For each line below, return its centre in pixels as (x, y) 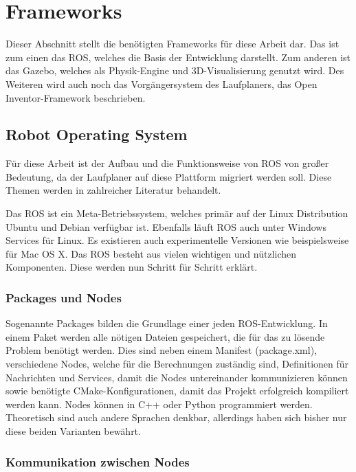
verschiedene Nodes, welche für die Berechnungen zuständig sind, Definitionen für (177, 364)
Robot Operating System (97, 134)
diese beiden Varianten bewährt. (73, 431)
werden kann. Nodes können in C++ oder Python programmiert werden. (159, 404)
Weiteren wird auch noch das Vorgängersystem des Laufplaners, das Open (162, 83)
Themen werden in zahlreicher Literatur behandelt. (113, 190)
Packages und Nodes (64, 297)
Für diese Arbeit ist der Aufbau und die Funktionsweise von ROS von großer (167, 163)
